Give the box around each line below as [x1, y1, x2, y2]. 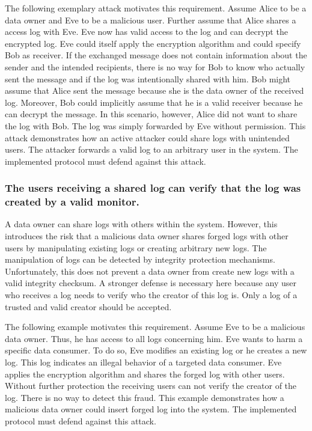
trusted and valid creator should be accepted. [5, 300, 172, 313]
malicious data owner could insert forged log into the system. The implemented [5, 403, 297, 415]
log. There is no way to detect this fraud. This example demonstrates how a [5, 391, 284, 403]
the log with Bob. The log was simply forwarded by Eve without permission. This [5, 119, 306, 132]
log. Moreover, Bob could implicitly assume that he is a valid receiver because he [5, 96, 303, 108]
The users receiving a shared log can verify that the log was [5, 180, 301, 195]
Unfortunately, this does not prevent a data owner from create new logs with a [5, 264, 295, 277]
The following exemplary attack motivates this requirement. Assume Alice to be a [5, 2, 307, 14]
